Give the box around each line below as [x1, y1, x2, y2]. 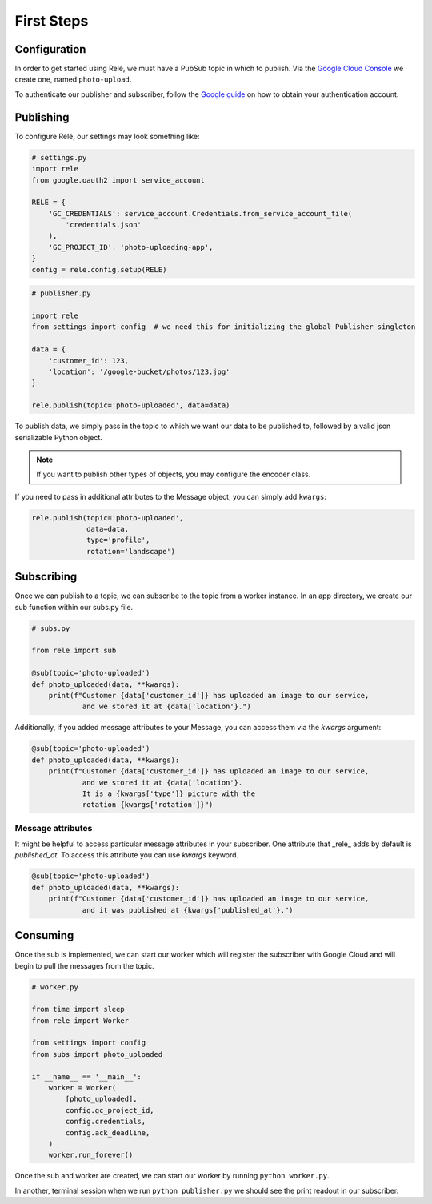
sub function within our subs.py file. [14, 602, 134, 612]
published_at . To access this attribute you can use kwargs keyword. [14, 850, 239, 860]
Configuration [14, 42, 86, 56]
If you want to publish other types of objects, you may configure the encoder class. [36, 469, 311, 480]
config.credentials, [65, 1117, 146, 1126]
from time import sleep [31, 1005, 126, 1014]
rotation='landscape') [86, 547, 176, 556]
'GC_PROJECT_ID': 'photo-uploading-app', [48, 243, 214, 251]
